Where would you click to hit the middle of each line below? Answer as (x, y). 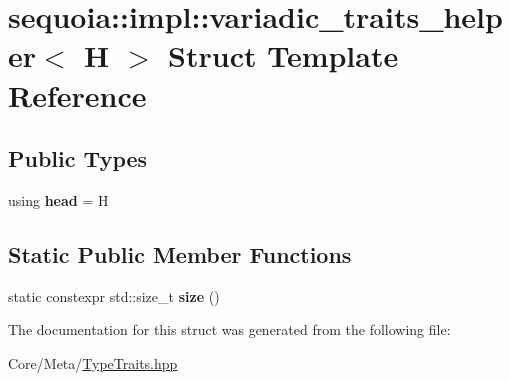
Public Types (78, 158)
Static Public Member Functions (180, 253)
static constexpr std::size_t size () (114, 295)
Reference (77, 94)
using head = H (58, 199)
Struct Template (283, 55)
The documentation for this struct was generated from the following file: (229, 329)
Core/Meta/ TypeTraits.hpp (93, 362)
